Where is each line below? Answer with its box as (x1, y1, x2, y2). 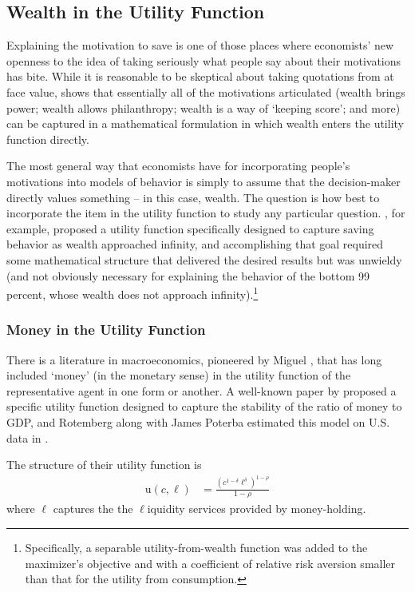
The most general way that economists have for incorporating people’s (6, 157, 350, 174)
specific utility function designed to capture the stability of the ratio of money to (6, 398, 402, 415)
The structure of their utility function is (6, 456, 202, 473)
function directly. (6, 130, 89, 147)
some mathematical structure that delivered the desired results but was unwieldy (6, 251, 402, 268)
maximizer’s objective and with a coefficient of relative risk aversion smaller (25, 554, 396, 571)
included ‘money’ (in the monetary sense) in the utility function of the (6, 367, 351, 383)
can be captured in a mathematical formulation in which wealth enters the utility (6, 115, 404, 132)
